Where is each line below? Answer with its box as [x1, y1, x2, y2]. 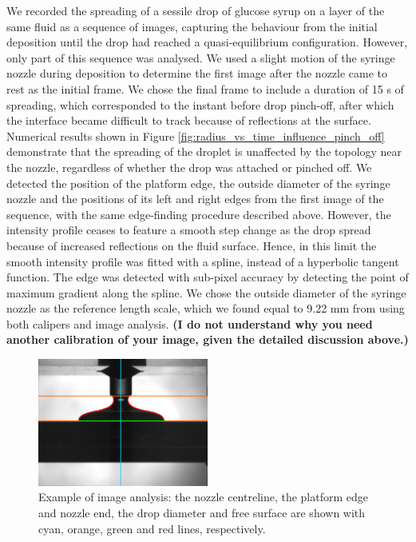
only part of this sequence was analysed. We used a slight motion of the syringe [6, 49, 395, 66]
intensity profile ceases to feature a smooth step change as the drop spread [6, 221, 371, 238]
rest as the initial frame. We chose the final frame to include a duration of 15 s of [6, 80, 404, 97]
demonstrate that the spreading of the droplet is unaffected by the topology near [6, 143, 402, 160]
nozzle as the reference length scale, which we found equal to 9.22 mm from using [6, 300, 405, 317]
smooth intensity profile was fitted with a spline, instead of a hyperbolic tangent [6, 253, 399, 269]
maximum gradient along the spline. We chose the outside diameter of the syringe [6, 284, 406, 301]
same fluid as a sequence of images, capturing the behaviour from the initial [6, 18, 378, 34]
